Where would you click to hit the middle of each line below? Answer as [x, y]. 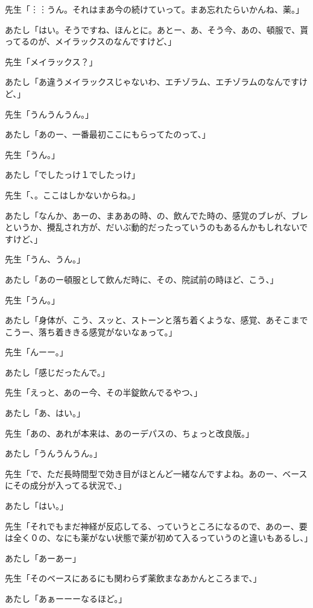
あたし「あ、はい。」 [45, 413]
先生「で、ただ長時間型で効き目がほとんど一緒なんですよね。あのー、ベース [156, 473]
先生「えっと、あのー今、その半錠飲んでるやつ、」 [104, 392]
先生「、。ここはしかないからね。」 [72, 195]
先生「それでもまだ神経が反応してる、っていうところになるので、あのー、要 [156, 526]
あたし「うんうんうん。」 [53, 453]
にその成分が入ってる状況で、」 [66, 485]
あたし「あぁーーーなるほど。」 [66, 598]
